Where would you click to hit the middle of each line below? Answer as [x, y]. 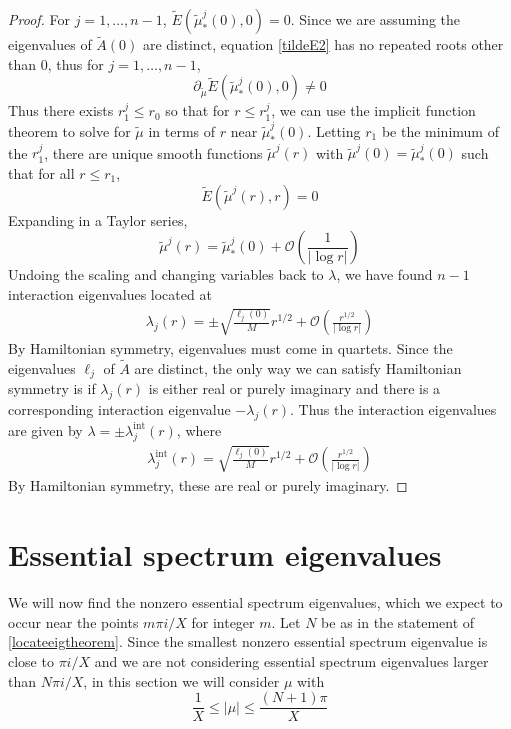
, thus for [75, 63]
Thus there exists [61, 110]
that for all [41, 173]
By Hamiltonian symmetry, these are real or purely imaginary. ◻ [208, 485]
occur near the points [73, 621]
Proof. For [39, 19]
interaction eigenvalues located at [110, 293]
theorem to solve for [69, 130]
